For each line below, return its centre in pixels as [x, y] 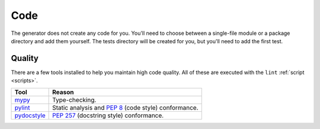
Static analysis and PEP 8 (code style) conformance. [125, 108]
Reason [63, 92]
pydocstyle [30, 115]
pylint [22, 108]
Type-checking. [74, 99]
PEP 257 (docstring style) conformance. [108, 115]
